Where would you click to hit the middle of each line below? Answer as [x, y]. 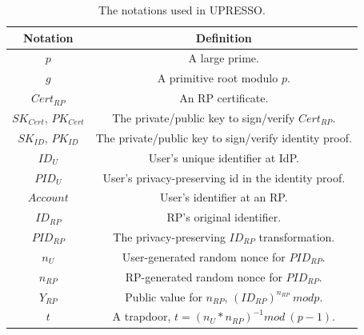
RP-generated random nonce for [204, 276]
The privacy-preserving [169, 237]
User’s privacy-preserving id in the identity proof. [224, 177]
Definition [224, 37]
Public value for [164, 296]
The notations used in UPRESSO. [182, 10]
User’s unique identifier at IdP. [224, 157]
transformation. [297, 237]
